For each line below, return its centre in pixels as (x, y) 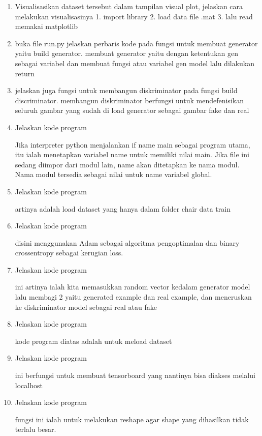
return (25, 73)
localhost (29, 385)
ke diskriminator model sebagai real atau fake (86, 307)
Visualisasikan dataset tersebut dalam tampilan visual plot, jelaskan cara (129, 6)
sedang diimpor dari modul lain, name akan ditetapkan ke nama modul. (127, 164)
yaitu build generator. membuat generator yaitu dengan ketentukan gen (127, 53)
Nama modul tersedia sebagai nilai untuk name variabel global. (113, 174)
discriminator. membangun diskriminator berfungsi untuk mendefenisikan (129, 100)
